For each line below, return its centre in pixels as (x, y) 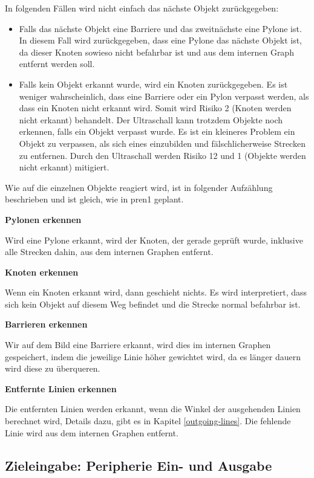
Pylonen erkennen (43, 219)
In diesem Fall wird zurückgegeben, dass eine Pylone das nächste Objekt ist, (160, 40)
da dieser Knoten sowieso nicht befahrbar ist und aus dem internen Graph (156, 52)
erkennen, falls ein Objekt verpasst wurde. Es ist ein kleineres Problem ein (157, 131)
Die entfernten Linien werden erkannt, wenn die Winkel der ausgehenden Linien (153, 409)
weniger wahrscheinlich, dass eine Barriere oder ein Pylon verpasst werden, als (164, 96)
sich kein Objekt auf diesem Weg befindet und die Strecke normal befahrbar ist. (153, 304)
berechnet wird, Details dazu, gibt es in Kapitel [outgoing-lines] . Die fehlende (148, 421)
